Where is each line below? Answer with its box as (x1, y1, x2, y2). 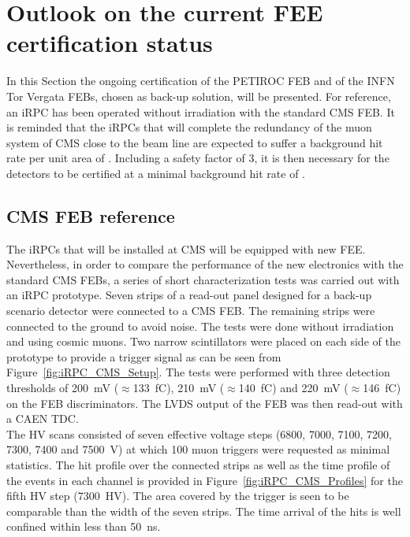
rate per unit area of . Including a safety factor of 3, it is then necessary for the (6, 150, 389, 166)
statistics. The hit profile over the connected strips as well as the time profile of (6, 456, 390, 472)
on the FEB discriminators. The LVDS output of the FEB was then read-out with (6, 394, 403, 411)
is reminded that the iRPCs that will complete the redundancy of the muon (6, 119, 372, 135)
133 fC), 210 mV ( (132, 380, 225, 396)
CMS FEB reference (6, 203, 175, 228)
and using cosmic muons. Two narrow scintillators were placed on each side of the (6, 333, 401, 350)
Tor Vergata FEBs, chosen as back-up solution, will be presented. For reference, (6, 87, 391, 104)
